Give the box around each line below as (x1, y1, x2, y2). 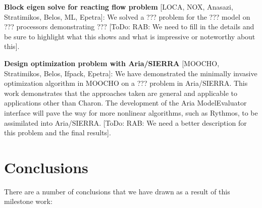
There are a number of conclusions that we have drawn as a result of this (4, 186, 230, 196)
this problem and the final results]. (4, 127, 111, 138)
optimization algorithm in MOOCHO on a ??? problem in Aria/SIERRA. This (4, 78, 248, 88)
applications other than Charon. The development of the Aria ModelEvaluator (4, 97, 247, 108)
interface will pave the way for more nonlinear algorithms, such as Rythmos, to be (4, 107, 258, 118)
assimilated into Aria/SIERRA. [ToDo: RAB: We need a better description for (4, 117, 247, 128)
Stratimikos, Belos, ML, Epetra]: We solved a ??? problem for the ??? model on (4, 11, 250, 22)
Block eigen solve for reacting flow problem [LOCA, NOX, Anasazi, (4, 2, 233, 12)
